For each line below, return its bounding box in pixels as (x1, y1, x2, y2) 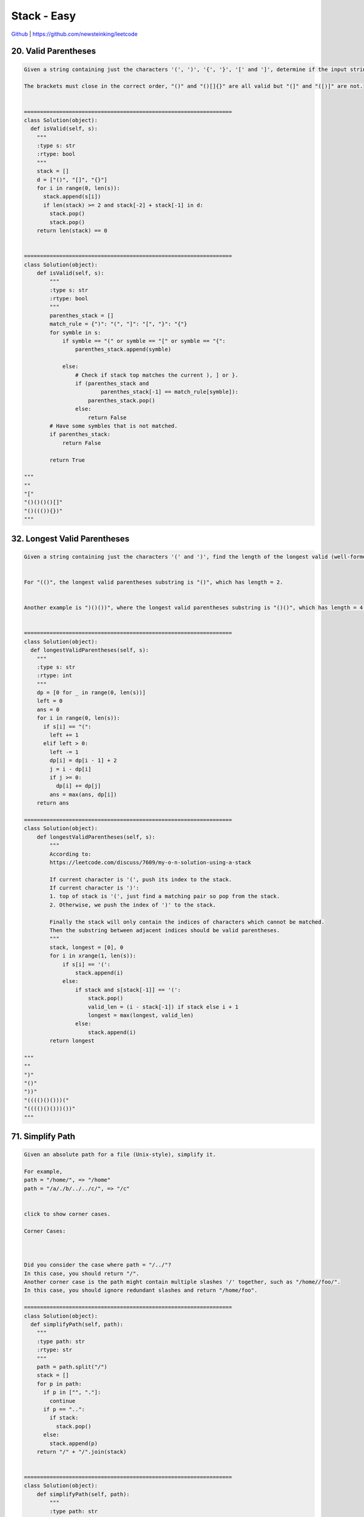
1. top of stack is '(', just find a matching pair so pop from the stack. (49, 893, 280, 900)
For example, (24, 1168, 63, 1175)
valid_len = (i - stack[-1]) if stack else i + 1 (88, 1003, 239, 1010)
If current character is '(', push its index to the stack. (49, 876, 232, 883)
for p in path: (36, 1380, 82, 1387)
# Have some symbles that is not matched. (49, 422, 178, 429)
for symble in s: (49, 329, 101, 336)
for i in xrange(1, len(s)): (49, 953, 136, 959)
